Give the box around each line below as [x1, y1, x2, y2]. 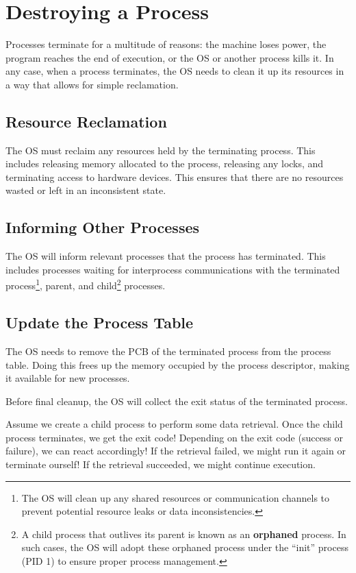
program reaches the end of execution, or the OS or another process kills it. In [5, 50, 334, 64]
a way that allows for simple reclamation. [5, 77, 179, 91]
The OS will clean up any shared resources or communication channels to [21, 490, 330, 504]
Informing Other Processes [5, 217, 200, 238]
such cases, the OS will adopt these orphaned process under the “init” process [21, 540, 348, 554]
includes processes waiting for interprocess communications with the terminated [5, 262, 340, 276]
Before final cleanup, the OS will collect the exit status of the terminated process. [5, 393, 348, 408]
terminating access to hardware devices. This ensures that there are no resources [5, 169, 344, 184]
